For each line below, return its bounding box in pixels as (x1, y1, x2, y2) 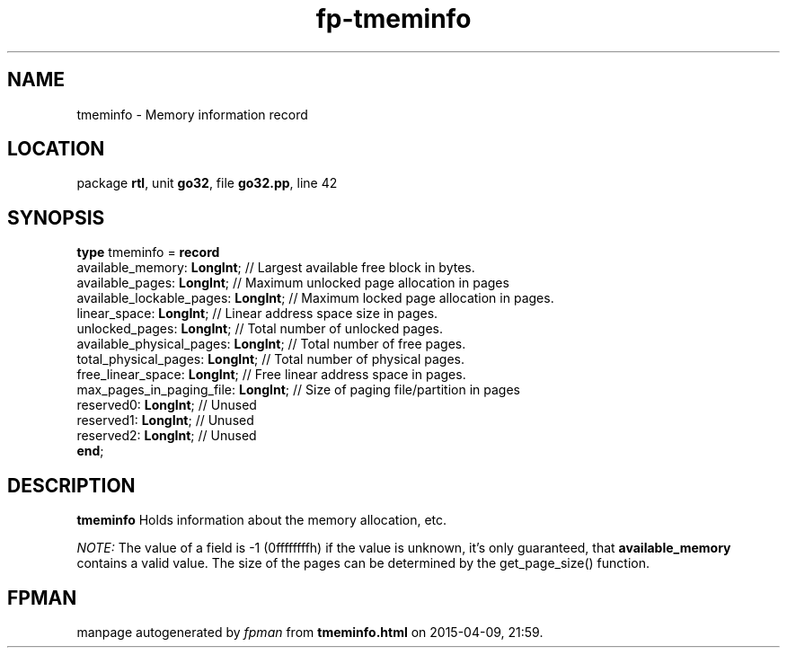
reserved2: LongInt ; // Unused (76, 428, 257, 444)
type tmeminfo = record (76, 244, 220, 261)
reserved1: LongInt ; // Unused (76, 412, 254, 429)
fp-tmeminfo (315, 4, 472, 34)
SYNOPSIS (7, 206, 105, 229)
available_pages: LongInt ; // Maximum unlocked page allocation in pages (76, 275, 509, 291)
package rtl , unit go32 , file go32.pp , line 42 (76, 175, 338, 191)
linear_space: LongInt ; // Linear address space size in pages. (76, 305, 438, 322)
